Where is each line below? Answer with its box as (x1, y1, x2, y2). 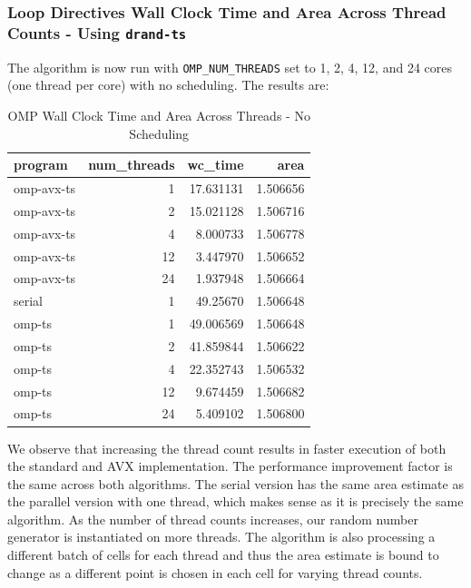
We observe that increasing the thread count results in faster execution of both (7, 438, 446, 457)
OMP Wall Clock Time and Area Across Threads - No (7, 105, 310, 124)
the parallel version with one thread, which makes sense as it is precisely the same (7, 492, 464, 511)
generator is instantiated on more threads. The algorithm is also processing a (7, 527, 436, 546)
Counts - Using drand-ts (7, 21, 187, 44)
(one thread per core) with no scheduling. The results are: (7, 75, 329, 94)
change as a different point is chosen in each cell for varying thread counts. (7, 563, 423, 582)
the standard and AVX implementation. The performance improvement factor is (7, 456, 453, 475)
